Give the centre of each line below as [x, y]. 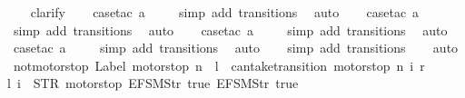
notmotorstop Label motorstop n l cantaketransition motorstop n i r [219, 65]
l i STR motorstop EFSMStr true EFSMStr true [153, 83]
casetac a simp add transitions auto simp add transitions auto [236, 48]
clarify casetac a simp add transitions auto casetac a [225, 12]
